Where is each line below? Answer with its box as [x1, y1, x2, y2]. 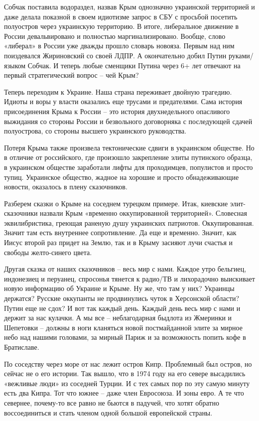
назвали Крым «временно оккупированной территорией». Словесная [40, 208, 247, 218]
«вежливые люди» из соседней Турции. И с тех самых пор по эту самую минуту [4, 378, 250, 388]
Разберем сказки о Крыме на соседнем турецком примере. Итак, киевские [4, 198, 228, 208]
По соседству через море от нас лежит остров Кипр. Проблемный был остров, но [4, 358, 252, 369]
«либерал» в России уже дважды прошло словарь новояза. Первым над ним [4, 40, 235, 51]
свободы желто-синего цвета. [4, 247, 92, 257]
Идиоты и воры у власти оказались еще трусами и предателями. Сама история [4, 96, 243, 107]
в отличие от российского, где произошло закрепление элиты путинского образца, [4, 152, 253, 162]
